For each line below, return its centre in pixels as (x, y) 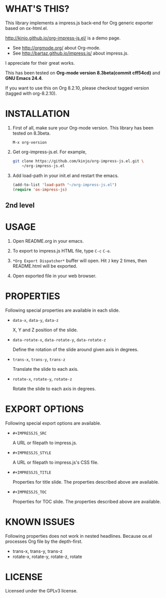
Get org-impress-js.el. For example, (49, 152)
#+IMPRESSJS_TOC (30, 492)
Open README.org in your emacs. (48, 241)
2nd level (20, 205)
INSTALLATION (37, 114)
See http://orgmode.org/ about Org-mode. (57, 48)
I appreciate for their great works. (40, 63)
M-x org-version (30, 142)
